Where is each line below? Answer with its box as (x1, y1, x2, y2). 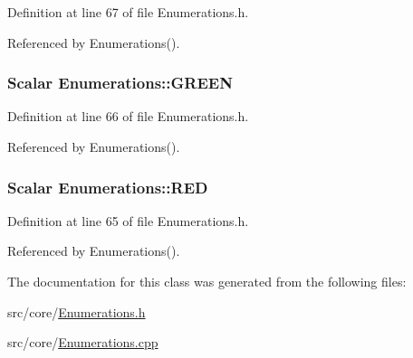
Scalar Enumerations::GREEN (7, 71, 233, 94)
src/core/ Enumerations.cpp (7, 333, 158, 352)
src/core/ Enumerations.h (7, 302, 146, 321)
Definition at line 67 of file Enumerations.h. (7, 3, 249, 21)
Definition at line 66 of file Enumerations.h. (7, 107, 249, 126)
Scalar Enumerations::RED (7, 175, 208, 198)
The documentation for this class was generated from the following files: (7, 272, 407, 290)
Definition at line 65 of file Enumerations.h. (7, 211, 249, 230)
